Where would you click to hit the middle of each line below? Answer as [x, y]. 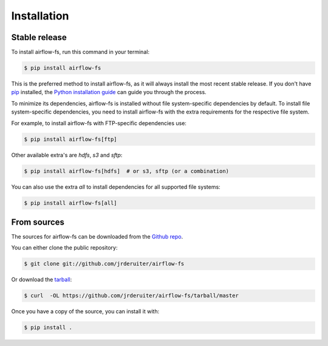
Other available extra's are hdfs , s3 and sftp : [67, 155]
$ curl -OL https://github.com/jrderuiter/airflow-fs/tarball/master [132, 296]
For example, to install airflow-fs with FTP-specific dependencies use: [99, 123]
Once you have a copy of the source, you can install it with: [85, 311]
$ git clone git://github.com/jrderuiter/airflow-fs [104, 264]
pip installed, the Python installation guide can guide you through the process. [109, 92]
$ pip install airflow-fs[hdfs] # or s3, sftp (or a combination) [127, 171]
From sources [38, 222]
